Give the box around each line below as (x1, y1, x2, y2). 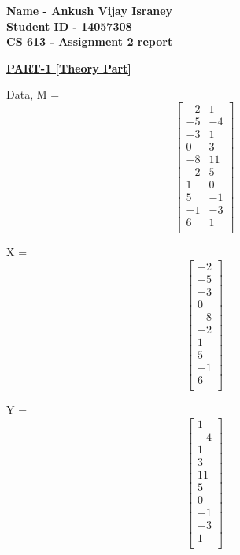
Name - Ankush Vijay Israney (6, 2, 173, 18)
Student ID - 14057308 (6, 17, 132, 34)
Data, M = (6, 86, 60, 102)
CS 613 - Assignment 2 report (6, 33, 173, 50)
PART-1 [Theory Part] (6, 59, 131, 76)
